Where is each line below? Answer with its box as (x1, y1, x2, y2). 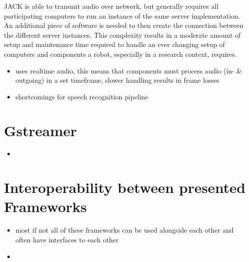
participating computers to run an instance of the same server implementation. (4, 10, 240, 21)
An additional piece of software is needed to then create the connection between (4, 20, 244, 30)
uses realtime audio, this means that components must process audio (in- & (15, 65, 242, 75)
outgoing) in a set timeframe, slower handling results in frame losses (15, 75, 220, 85)
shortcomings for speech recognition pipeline (15, 91, 148, 101)
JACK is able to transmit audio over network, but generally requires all (4, 1, 219, 11)
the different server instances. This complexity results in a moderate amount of (4, 29, 241, 40)
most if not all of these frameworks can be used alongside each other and (15, 225, 234, 235)
